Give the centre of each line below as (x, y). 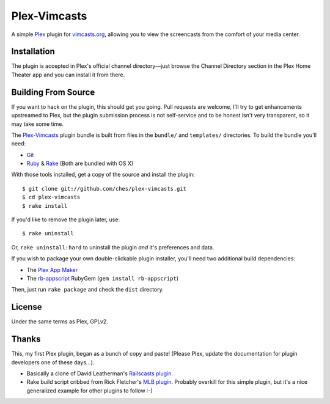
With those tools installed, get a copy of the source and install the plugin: (103, 175)
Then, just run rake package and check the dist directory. (88, 290)
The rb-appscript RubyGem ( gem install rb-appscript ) (103, 278)
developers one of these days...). (53, 362)
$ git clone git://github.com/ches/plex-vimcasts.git (104, 189)
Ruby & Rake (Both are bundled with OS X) (80, 163)
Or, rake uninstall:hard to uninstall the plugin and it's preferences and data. (113, 247)
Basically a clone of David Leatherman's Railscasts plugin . (100, 373)
